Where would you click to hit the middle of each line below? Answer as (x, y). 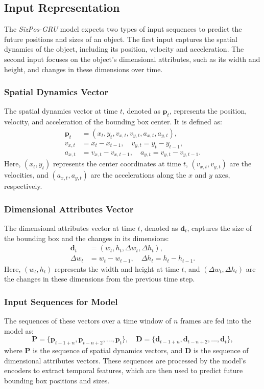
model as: (19, 330)
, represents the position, (208, 111)
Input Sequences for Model (61, 301)
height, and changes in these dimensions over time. (83, 69)
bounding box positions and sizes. (57, 380)
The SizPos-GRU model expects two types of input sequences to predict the (123, 29)
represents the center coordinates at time (117, 164)
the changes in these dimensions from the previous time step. (100, 279)
